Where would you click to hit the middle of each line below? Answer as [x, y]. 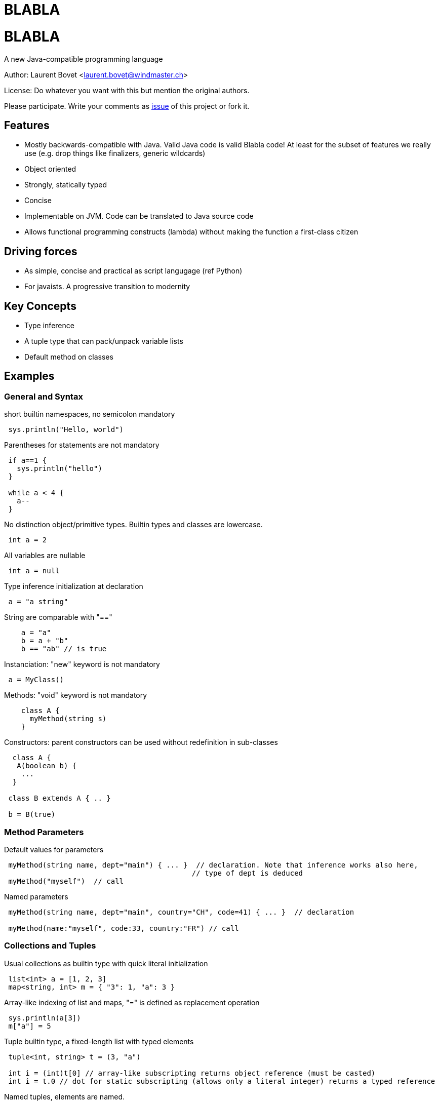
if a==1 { [28, 461]
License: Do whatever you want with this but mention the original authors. [127, 90]
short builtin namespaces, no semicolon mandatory [90, 414]
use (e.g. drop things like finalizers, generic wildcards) [115, 153]
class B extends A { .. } [59, 798]
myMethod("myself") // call [66, 881]
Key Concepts [40, 306]
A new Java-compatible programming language [84, 59]
